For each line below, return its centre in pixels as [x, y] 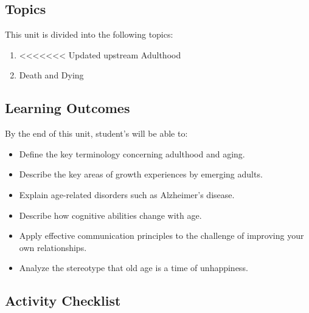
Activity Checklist [63, 301]
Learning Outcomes [68, 108]
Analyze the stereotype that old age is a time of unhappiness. [134, 268]
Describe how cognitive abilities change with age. [110, 215]
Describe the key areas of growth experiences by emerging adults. [141, 174]
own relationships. [53, 247]
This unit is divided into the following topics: [89, 34]
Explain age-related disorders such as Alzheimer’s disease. [127, 194]
